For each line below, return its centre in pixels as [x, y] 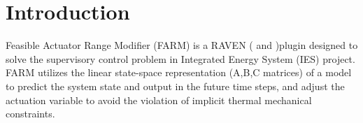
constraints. [30, 114]
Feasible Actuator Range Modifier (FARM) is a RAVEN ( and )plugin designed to [182, 45]
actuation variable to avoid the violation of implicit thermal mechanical [159, 100]
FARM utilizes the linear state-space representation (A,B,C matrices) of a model [179, 72]
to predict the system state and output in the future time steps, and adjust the [175, 86]
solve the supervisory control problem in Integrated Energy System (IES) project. [180, 58]
